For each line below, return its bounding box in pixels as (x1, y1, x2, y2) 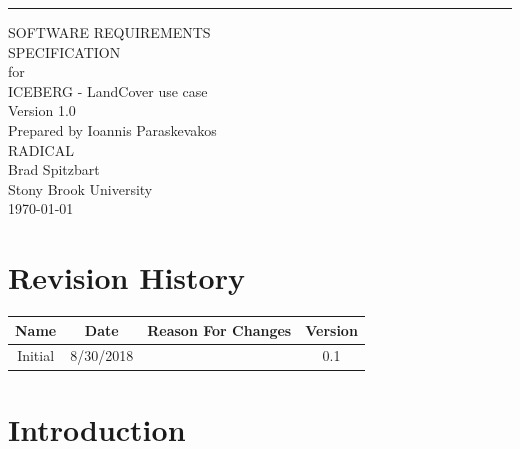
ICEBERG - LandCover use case (8, 80, 208, 101)
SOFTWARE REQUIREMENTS (8, 22, 211, 42)
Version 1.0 (8, 100, 76, 121)
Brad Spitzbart (8, 159, 100, 180)
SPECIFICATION (8, 41, 121, 62)
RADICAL (8, 139, 74, 160)
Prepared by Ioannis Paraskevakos (8, 119, 217, 140)
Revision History (8, 257, 245, 298)
